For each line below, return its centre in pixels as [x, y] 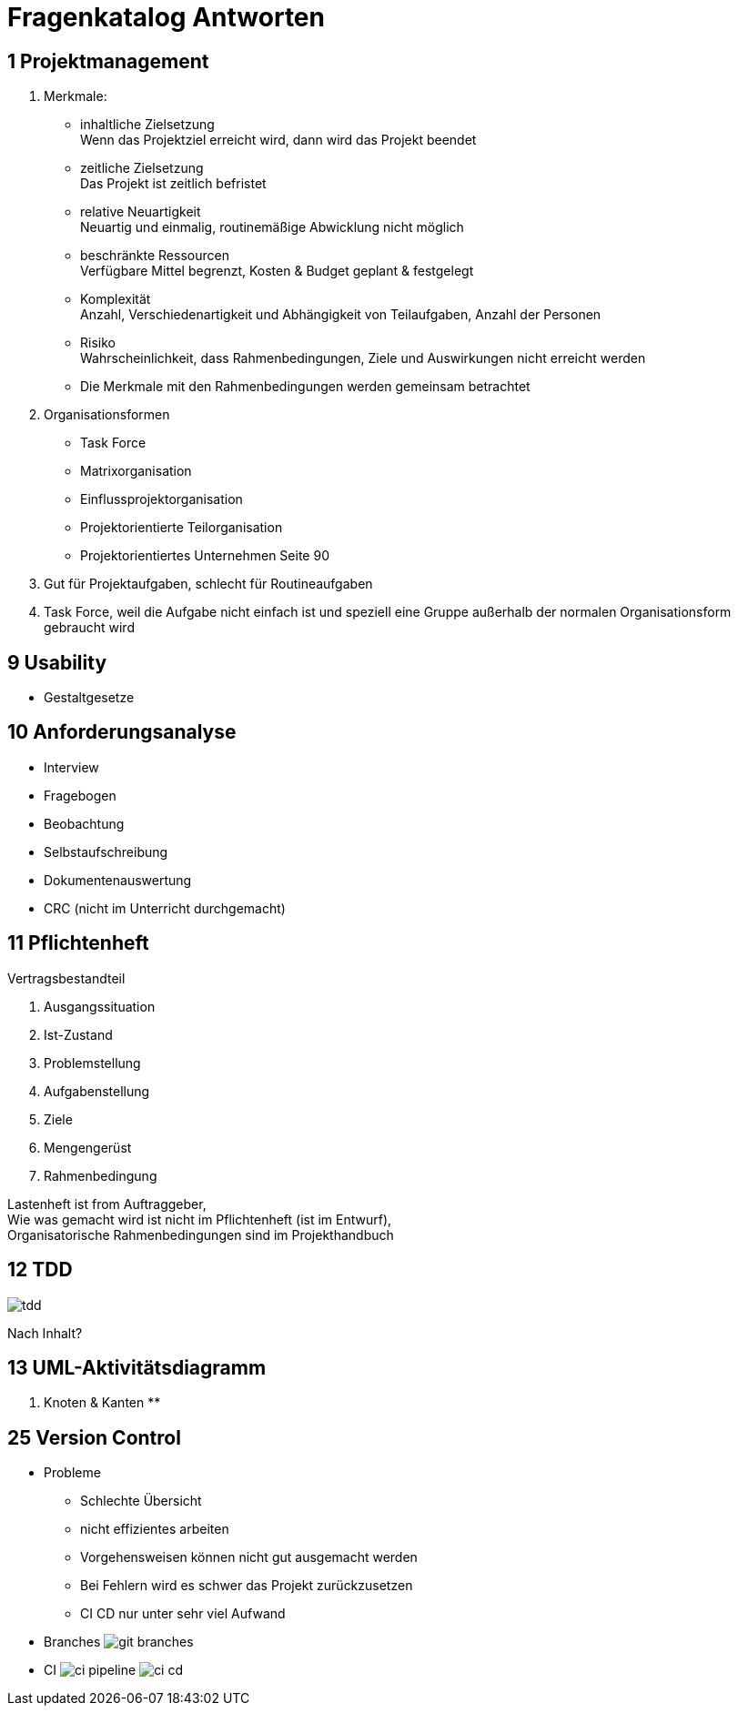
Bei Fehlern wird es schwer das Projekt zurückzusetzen [247, 1586]
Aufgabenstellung [97, 1091]
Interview [71, 767]
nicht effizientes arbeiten [155, 1529]
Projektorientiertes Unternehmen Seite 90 [205, 556]
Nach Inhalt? [45, 1333]
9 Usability [57, 662]
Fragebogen [80, 795]
